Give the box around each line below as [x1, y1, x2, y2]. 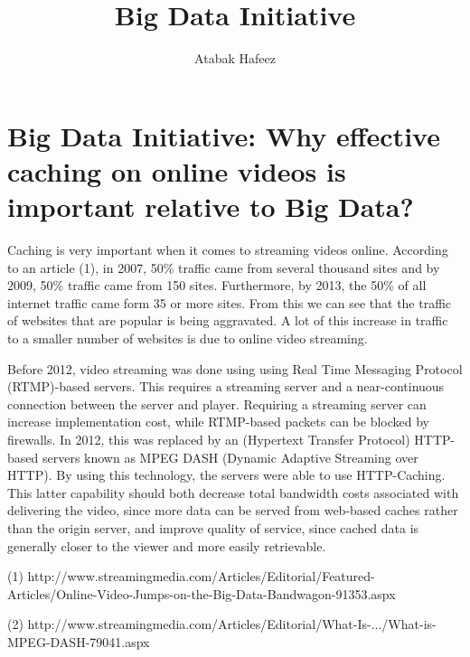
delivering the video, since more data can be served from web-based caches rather [7, 501, 458, 520]
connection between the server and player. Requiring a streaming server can [7, 394, 427, 413]
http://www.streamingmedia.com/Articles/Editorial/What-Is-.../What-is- [27, 615, 437, 634]
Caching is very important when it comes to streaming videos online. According [7, 240, 448, 259]
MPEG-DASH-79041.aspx [7, 632, 150, 651]
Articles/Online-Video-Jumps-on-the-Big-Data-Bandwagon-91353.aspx [7, 584, 396, 603]
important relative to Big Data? [7, 188, 414, 225]
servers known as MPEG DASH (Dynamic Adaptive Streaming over [42, 447, 418, 466]
